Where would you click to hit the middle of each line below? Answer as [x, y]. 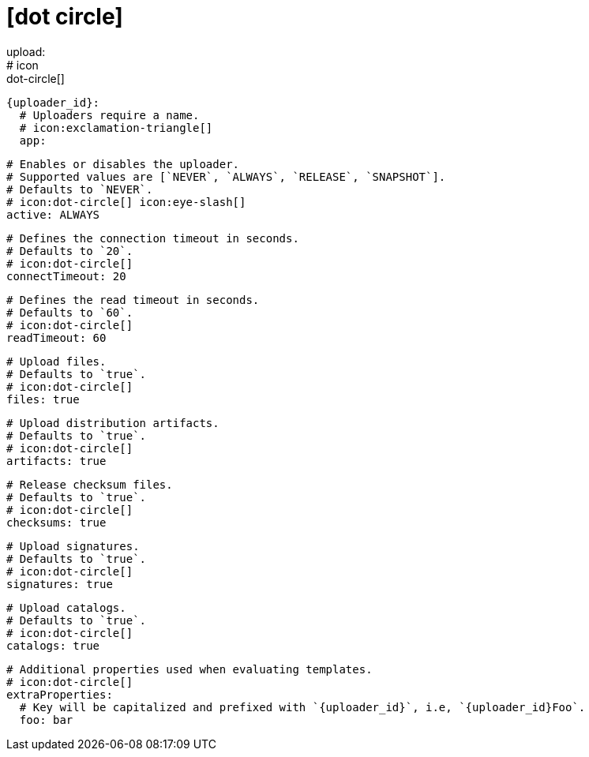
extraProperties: [60, 694]
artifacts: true [56, 461]
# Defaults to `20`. [70, 251]
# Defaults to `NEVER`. [80, 189]
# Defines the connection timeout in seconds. [153, 238]
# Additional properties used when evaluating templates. [189, 669]
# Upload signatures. [73, 546]
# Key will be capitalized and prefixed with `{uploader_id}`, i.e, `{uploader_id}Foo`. [302, 707]
